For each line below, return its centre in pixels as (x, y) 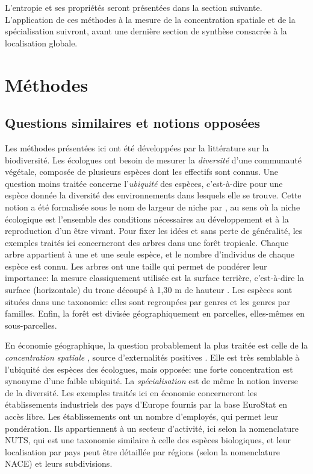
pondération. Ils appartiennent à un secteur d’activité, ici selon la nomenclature (152, 428)
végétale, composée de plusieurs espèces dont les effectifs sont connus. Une (142, 172)
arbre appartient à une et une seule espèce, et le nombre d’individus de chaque (150, 254)
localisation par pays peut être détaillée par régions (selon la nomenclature (143, 451)
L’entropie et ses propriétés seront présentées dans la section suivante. (134, 7)
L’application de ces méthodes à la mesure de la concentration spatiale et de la (150, 19)
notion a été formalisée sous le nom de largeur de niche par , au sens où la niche (153, 207)
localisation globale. (41, 43)
